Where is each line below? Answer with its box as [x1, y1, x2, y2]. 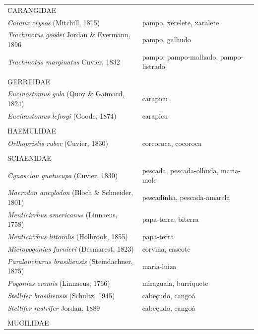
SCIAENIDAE [7, 152, 52, 163]
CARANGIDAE [7, 4, 57, 15]
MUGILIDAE [7, 317, 49, 328]
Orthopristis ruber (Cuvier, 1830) [7, 137, 108, 148]
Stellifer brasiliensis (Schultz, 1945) [7, 290, 115, 300]
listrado [142, 61, 165, 71]
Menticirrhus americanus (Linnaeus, [7, 209, 118, 219]
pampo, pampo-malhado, [142, 51, 218, 62]
